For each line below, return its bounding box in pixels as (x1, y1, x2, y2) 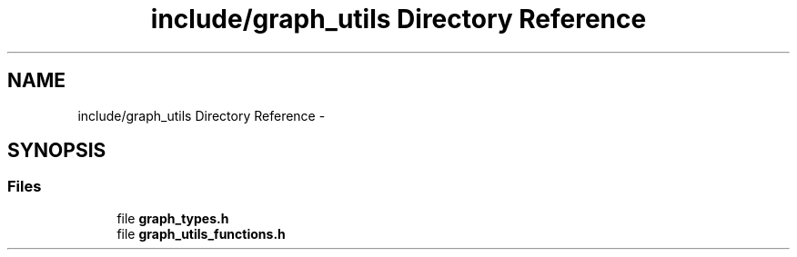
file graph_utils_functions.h (116, 225, 286, 242)
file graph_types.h (116, 210, 229, 226)
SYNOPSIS (7, 139, 106, 163)
